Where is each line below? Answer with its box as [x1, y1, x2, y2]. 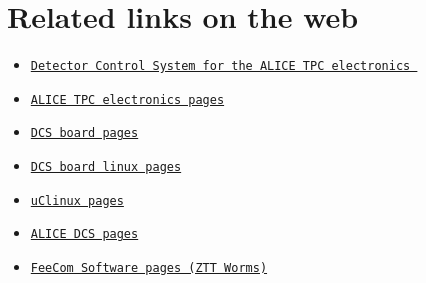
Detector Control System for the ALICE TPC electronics [30, 59, 411, 74]
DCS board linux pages [30, 160, 182, 175]
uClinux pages [30, 193, 124, 208]
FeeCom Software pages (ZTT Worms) [30, 261, 268, 276]
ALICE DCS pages [30, 227, 139, 242]
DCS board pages [30, 126, 139, 141]
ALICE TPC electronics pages [30, 92, 225, 107]
